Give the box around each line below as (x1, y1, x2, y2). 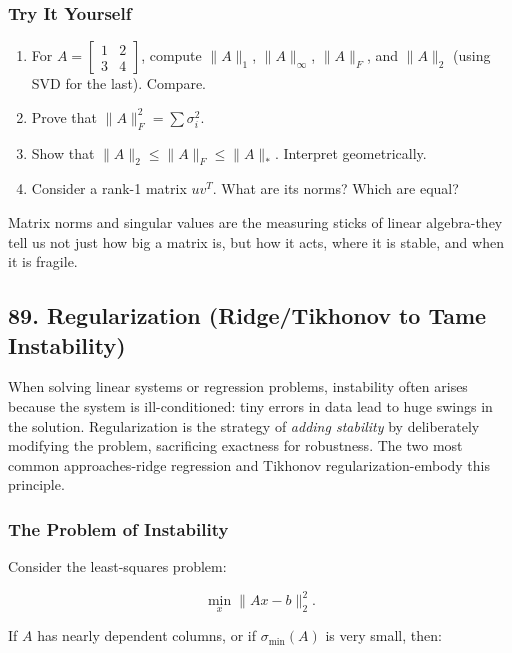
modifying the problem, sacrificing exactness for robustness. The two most (8, 435, 463, 456)
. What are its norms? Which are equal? (212, 178, 459, 199)
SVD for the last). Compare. (31, 73, 206, 94)
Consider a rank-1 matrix (31, 178, 187, 199)
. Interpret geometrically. (274, 142, 427, 163)
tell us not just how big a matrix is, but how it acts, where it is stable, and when (8, 231, 504, 252)
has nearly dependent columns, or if (37, 625, 256, 646)
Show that (31, 142, 95, 163)
